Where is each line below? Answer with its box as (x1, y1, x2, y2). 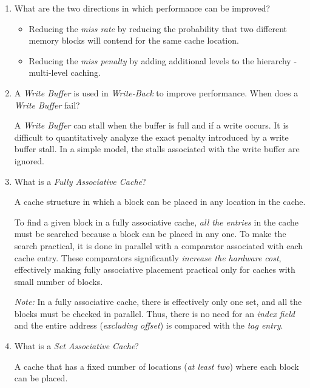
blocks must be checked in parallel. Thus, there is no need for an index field (14, 307, 295, 319)
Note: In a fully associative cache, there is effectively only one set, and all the (14, 295, 302, 308)
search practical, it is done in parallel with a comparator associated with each (14, 239, 303, 252)
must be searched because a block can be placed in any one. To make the (14, 227, 286, 240)
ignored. (14, 154, 44, 167)
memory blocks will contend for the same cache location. (29, 34, 239, 47)
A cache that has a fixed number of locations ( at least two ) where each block (14, 360, 299, 372)
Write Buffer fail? (14, 98, 80, 111)
